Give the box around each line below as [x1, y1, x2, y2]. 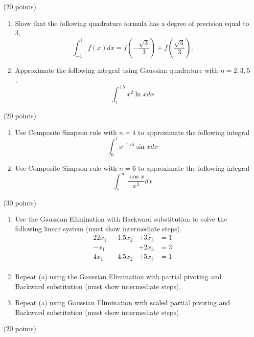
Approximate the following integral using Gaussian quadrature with [15, 65, 218, 75]
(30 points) [3, 197, 36, 207]
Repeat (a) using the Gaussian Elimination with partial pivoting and [15, 271, 222, 281]
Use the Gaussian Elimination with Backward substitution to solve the [15, 214, 227, 224]
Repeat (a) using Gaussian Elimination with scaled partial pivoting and [15, 297, 230, 308]
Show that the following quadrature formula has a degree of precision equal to [15, 18, 249, 28]
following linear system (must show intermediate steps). [15, 223, 182, 233]
